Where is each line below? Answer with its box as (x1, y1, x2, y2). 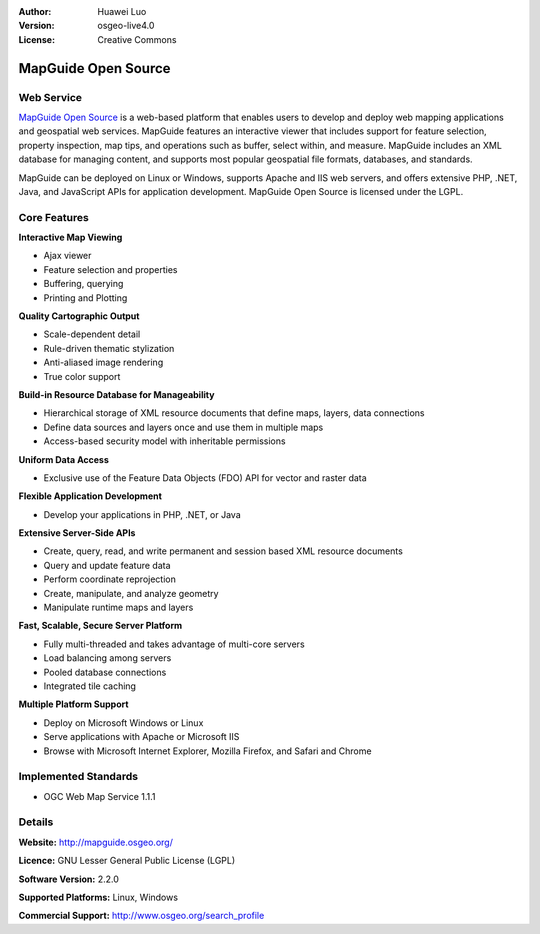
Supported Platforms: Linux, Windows (18, 891, 179, 903)
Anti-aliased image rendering (43, 356, 164, 369)
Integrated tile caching (43, 680, 137, 692)
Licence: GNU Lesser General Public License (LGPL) (18, 855, 236, 867)
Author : (18, 6, 52, 17)
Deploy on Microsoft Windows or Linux (43, 716, 204, 729)
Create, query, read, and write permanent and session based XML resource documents (43, 545, 404, 557)
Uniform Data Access (18, 453, 110, 465)
